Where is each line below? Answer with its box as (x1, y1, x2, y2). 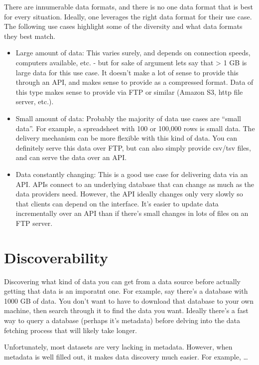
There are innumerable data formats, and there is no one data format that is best (4, 1, 253, 11)
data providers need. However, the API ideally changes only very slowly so (15, 188, 243, 199)
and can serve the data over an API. (15, 152, 127, 163)
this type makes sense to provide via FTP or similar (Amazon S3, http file (15, 86, 243, 97)
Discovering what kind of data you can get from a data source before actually (4, 276, 241, 286)
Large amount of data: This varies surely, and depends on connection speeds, (15, 47, 251, 58)
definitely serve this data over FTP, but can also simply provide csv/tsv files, (15, 142, 251, 153)
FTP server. (15, 217, 53, 228)
